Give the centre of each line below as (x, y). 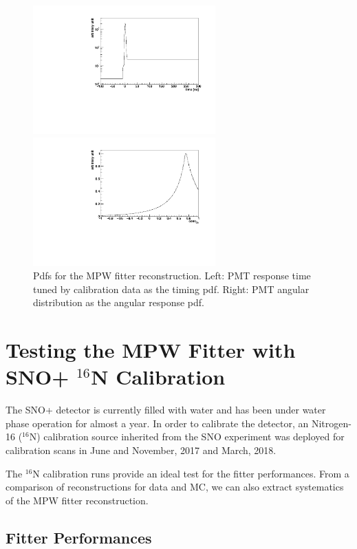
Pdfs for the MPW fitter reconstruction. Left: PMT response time (172, 276)
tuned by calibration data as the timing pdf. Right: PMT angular (171, 289)
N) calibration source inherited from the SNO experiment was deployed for (187, 437)
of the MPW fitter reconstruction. (77, 500)
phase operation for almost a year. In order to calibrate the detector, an (157, 423)
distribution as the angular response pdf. (119, 302)
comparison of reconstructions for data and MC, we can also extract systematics (175, 487)
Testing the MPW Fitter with (151, 350)
